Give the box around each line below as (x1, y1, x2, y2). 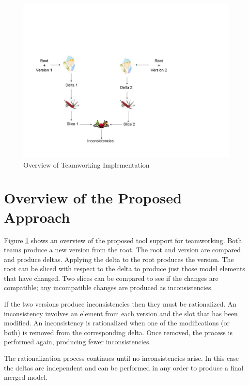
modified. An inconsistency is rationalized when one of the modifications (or (4, 318, 230, 328)
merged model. (4, 372, 47, 382)
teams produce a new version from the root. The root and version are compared (4, 245, 241, 255)
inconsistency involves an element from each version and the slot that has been (4, 308, 238, 318)
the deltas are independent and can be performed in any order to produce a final (4, 362, 244, 372)
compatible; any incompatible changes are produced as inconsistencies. (4, 282, 213, 293)
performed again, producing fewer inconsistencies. (4, 337, 151, 347)
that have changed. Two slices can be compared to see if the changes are (4, 273, 218, 283)
